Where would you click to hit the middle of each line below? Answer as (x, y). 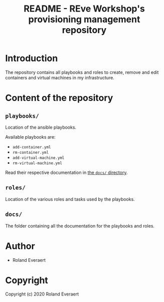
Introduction (32, 59)
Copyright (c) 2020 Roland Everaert (42, 294)
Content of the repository (59, 98)
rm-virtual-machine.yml (37, 163)
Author (20, 246)
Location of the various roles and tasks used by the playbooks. (70, 199)
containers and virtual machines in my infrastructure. (60, 77)
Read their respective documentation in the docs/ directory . (66, 172)
